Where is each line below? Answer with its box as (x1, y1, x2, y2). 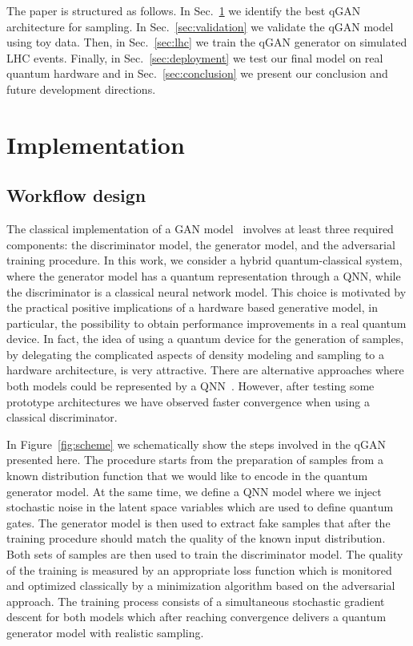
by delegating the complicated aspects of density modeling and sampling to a (6, 345, 385, 362)
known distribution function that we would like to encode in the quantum (6, 467, 368, 484)
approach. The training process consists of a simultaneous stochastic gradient (6, 592, 385, 609)
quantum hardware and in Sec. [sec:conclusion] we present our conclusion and (6, 65, 388, 82)
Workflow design (6, 183, 146, 208)
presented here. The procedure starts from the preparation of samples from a (6, 451, 383, 468)
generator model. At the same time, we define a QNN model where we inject (6, 482, 382, 499)
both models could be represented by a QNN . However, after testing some (6, 378, 375, 394)
